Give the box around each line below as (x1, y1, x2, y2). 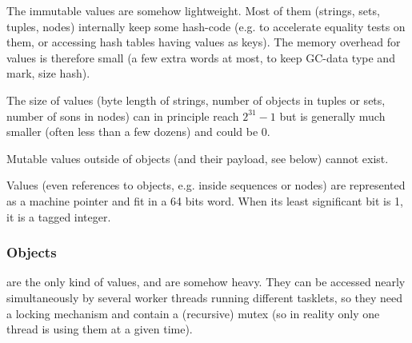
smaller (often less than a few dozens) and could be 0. (6, 123, 270, 140)
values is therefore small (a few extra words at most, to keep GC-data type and (6, 49, 395, 66)
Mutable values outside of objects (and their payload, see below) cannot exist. (6, 150, 389, 166)
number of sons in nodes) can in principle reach (6, 107, 239, 124)
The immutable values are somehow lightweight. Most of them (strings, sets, (6, 2, 380, 18)
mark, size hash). (6, 65, 90, 82)
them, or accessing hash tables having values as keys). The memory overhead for (6, 34, 401, 50)
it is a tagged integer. (6, 208, 111, 225)
